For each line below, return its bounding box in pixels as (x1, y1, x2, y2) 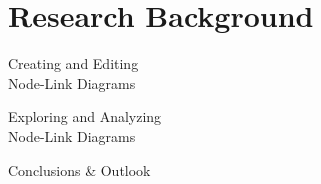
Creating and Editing (8, 53, 139, 74)
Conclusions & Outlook (8, 159, 151, 180)
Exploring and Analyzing (8, 106, 162, 127)
